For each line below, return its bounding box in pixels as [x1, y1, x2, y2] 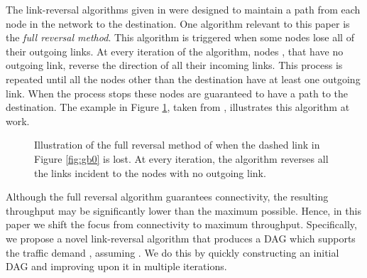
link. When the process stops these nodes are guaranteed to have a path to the [6, 85, 348, 100]
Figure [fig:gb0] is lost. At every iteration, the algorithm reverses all [34, 151, 329, 166]
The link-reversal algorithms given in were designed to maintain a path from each [6, 2, 361, 16]
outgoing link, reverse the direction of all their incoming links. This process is [6, 58, 343, 73]
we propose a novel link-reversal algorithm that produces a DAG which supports [6, 230, 356, 245]
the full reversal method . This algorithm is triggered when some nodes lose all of [6, 30, 354, 45]
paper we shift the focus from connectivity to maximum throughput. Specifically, [6, 217, 357, 232]
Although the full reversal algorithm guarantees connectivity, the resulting [6, 189, 329, 204]
